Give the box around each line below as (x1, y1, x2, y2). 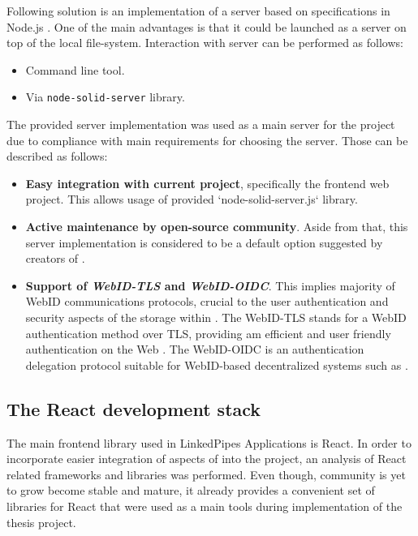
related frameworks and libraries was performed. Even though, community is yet (6, 465, 406, 482)
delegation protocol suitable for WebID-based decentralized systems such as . (25, 356, 408, 373)
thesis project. (6, 513, 76, 530)
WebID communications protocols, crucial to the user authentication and (25, 293, 389, 310)
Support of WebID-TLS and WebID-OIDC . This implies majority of (25, 277, 395, 294)
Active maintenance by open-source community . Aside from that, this (25, 218, 408, 234)
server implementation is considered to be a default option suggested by (25, 234, 383, 251)
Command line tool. (25, 61, 125, 78)
